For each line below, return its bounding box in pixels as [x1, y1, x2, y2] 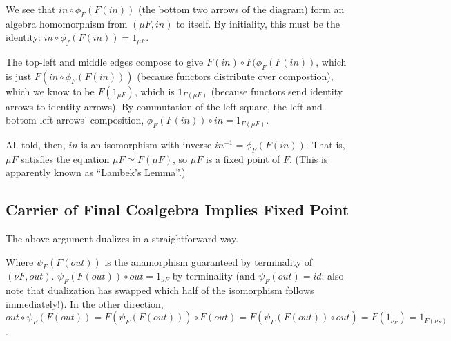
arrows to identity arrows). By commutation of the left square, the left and [6, 99, 323, 113]
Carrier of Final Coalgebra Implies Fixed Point [6, 199, 349, 220]
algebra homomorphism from [6, 16, 128, 30]
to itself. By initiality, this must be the [176, 16, 340, 30]
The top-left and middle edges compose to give [6, 54, 204, 68]
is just [6, 68, 32, 83]
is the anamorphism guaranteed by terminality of [104, 254, 312, 269]
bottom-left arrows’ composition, [6, 113, 144, 127]
